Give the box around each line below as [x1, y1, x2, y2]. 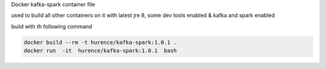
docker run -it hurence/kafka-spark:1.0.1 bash [24, 47, 177, 54]
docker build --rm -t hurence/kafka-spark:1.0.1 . [24, 39, 177, 46]
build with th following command [11, 23, 92, 30]
